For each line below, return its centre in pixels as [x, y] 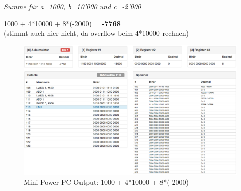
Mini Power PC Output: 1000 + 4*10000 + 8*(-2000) [106, 182]
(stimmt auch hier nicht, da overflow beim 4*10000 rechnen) [96, 33]
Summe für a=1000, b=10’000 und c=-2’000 [72, 6]
